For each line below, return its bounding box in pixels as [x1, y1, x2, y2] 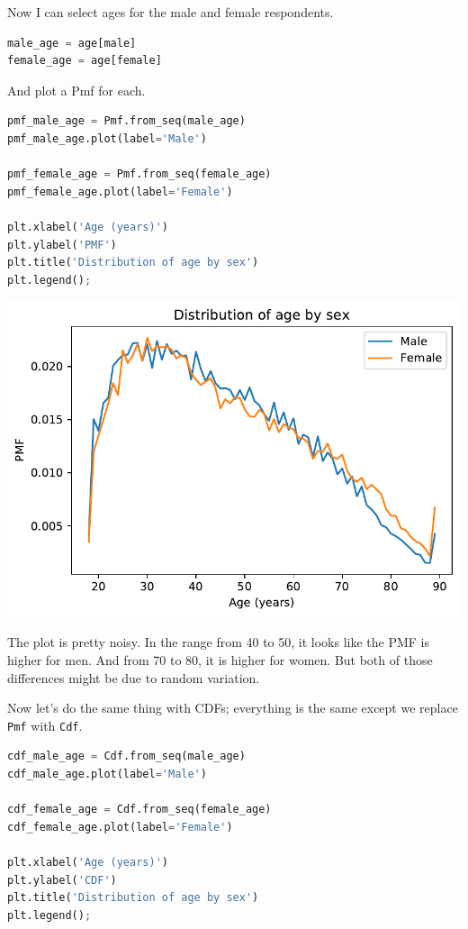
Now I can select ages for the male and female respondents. [7, 3, 334, 21]
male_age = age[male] [7, 36, 137, 50]
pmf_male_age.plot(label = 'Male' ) [7, 132, 207, 145]
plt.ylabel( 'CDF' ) [7, 873, 117, 887]
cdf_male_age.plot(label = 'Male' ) [7, 768, 207, 781]
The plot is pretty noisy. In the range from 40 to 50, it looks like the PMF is [7, 633, 430, 651]
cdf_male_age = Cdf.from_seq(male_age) [7, 750, 246, 763]
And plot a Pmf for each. [7, 80, 146, 99]
